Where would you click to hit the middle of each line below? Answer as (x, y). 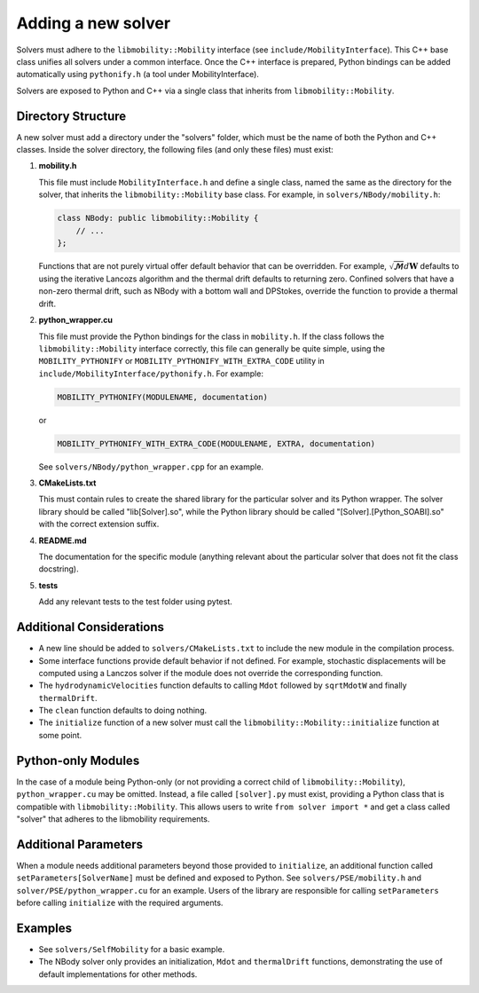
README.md (63, 540)
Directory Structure (71, 116)
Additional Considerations (90, 627)
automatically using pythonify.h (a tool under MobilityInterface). (137, 75)
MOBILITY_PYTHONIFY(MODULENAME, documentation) (162, 397)
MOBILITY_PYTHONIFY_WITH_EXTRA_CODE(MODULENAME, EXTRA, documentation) (216, 443)
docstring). (59, 569)
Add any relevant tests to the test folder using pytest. (135, 602)
